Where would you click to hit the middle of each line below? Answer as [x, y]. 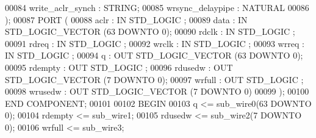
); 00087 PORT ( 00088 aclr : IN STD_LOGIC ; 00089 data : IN [126, 19]
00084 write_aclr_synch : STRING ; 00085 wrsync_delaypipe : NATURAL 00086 [157, 7]
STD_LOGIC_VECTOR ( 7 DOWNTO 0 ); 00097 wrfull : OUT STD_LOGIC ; [154, 79]
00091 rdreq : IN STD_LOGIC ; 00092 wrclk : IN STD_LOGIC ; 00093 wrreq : [155, 43]
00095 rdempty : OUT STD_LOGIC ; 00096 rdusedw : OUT [119, 67]
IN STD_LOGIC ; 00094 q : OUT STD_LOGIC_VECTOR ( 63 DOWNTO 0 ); [154, 55]
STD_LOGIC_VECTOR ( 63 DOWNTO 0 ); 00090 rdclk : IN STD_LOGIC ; [150, 31]
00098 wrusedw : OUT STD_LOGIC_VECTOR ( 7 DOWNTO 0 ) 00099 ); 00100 [157, 91]
